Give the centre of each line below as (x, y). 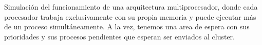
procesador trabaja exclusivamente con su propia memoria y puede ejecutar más (130, 16)
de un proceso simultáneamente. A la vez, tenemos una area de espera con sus (127, 27)
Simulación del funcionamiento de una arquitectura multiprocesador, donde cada (131, 7)
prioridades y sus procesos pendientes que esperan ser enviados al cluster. (119, 36)
